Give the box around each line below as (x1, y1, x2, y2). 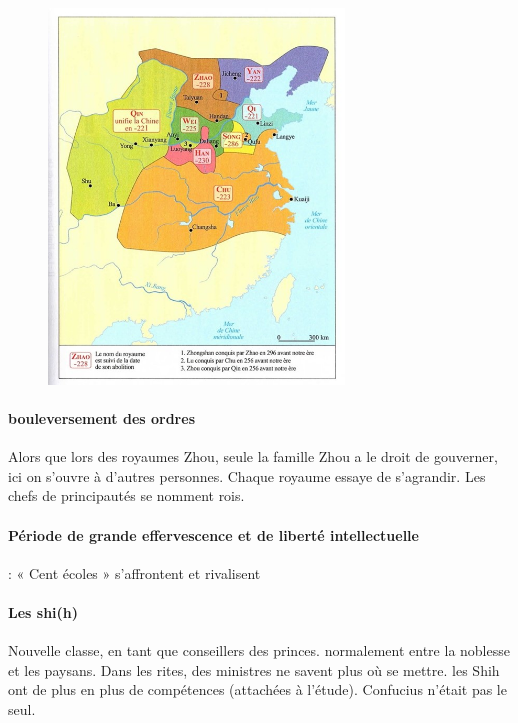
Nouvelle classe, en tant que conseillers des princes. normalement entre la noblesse (8, 640, 510, 661)
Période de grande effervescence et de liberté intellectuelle (8, 524, 419, 545)
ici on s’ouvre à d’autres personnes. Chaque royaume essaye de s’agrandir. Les (8, 465, 486, 486)
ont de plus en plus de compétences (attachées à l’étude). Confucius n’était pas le (8, 679, 507, 700)
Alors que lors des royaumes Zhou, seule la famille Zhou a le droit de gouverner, (8, 446, 498, 467)
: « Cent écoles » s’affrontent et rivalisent (8, 562, 261, 583)
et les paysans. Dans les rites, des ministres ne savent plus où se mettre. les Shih (8, 659, 500, 680)
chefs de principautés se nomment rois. (8, 485, 245, 506)
